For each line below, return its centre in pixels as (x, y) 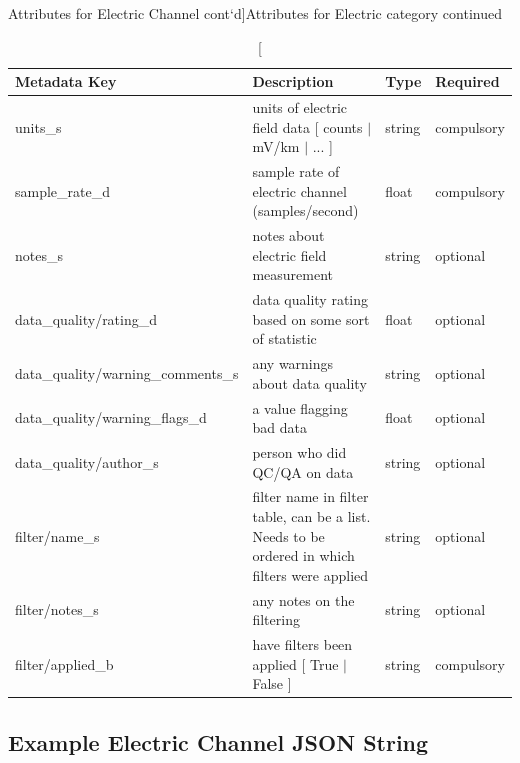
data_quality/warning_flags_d (111, 417)
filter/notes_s (57, 609)
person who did (299, 452)
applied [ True (295, 663)
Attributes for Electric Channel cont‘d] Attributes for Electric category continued (255, 13)
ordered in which (303, 555)
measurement (293, 274)
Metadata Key (66, 81)
